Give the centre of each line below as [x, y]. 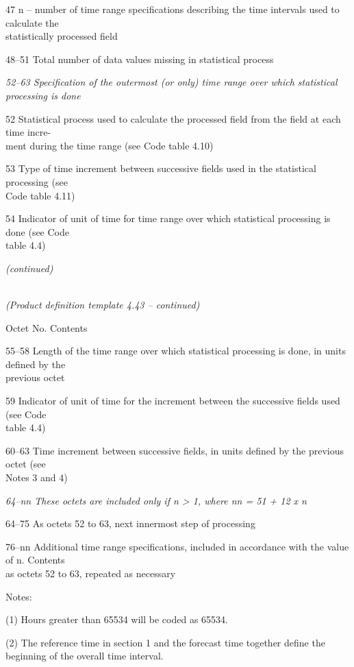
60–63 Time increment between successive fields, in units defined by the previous [175, 450]
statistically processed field [62, 36]
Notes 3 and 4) [37, 477]
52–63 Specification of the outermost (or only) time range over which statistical [172, 82]
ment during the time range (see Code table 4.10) [110, 145]
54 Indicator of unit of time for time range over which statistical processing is [168, 218]
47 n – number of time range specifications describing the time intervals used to [173, 9]
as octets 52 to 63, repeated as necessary [91, 573]
